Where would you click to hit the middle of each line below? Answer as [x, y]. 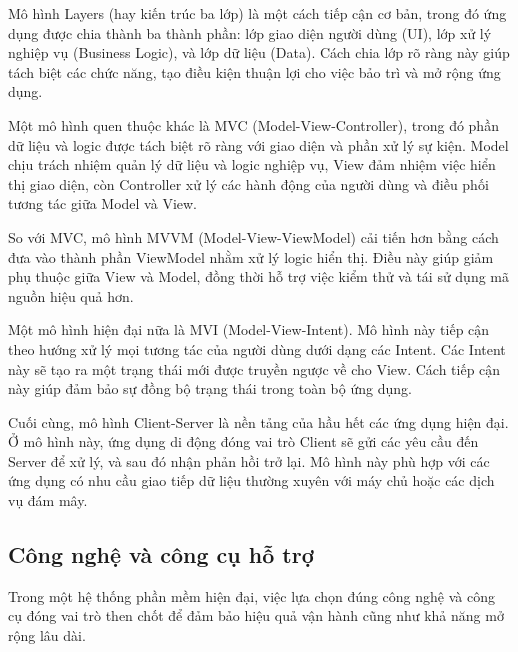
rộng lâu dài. [47, 635]
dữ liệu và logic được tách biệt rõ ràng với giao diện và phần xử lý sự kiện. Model [258, 144]
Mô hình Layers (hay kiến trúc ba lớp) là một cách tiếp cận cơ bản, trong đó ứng [257, 13]
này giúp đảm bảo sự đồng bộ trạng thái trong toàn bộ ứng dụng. [210, 388]
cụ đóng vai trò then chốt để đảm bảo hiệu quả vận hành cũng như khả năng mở [256, 615]
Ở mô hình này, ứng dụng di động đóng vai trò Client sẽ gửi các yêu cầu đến [243, 441]
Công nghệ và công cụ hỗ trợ [161, 554]
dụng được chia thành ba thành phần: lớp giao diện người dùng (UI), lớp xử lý [250, 32]
